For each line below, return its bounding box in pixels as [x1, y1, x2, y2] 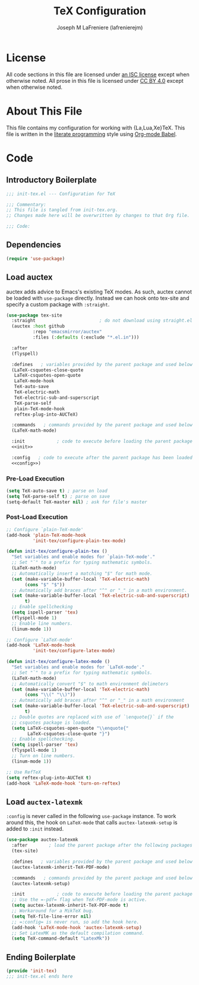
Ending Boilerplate [6, 952, 76, 962]
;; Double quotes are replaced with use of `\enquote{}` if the [11, 714, 174, 720]
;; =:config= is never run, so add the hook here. [11, 919, 140, 925]
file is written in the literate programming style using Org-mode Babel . [6, 130, 177, 138]
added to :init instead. [6, 825, 64, 832]
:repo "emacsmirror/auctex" [32, 329, 102, 335]
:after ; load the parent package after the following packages [11, 842, 193, 848]
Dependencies [6, 240, 61, 250]
